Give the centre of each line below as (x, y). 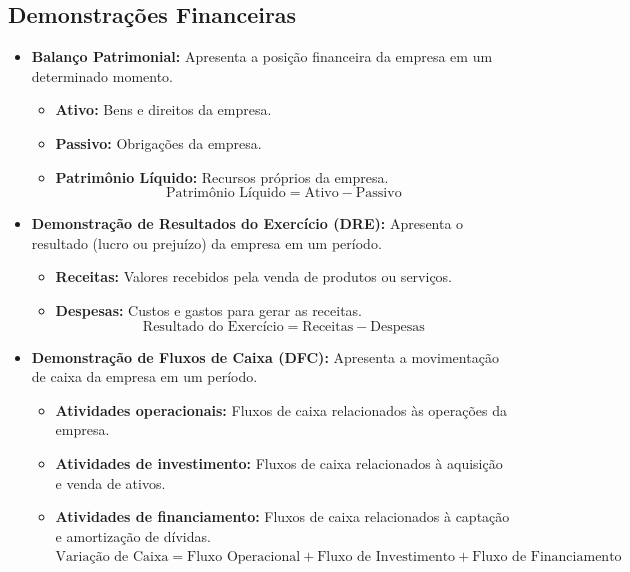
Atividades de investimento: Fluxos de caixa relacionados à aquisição (279, 462)
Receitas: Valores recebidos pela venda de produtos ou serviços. (253, 276)
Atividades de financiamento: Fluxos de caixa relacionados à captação (282, 516)
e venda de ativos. (110, 482)
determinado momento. (102, 75)
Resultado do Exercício (213, 326)
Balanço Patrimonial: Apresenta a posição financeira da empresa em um (262, 56)
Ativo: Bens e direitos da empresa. (163, 109)
